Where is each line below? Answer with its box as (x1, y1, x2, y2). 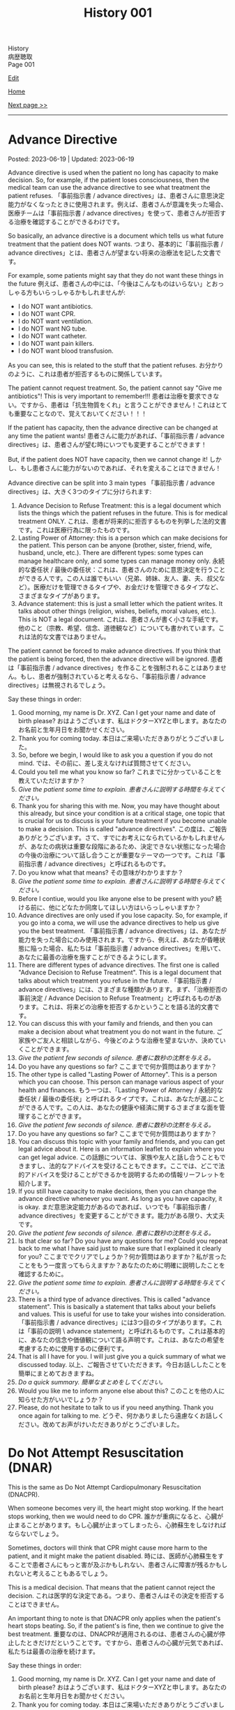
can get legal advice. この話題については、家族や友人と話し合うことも (17, 1153, 220, 1162)
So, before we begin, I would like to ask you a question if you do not (17, 751, 213, 759)
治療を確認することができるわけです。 (13, 218, 124, 226)
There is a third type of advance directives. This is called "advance (17, 1295, 211, 1303)
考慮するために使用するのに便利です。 (17, 1345, 128, 1353)
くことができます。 (17, 1045, 73, 1054)
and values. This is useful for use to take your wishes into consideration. (17, 1310, 226, 1319)
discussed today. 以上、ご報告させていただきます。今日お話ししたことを (17, 1361, 227, 1369)
